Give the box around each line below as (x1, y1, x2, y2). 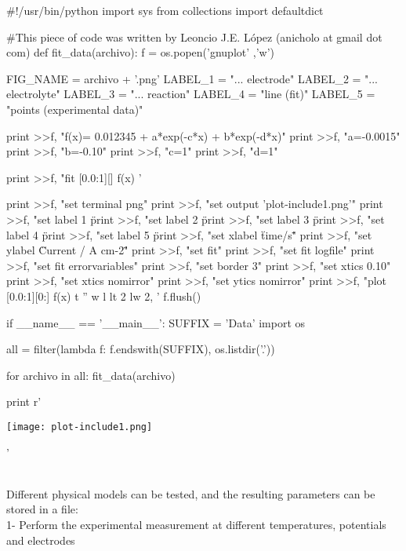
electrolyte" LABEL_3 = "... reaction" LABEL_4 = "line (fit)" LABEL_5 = (6, 86, 375, 102)
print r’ (6, 393, 42, 410)
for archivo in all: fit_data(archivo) (6, 367, 176, 383)
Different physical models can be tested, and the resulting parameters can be (6, 485, 375, 502)
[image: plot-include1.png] (6, 421, 153, 432)
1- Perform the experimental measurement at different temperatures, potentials (6, 516, 386, 532)
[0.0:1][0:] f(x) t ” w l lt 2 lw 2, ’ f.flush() (6, 287, 201, 304)
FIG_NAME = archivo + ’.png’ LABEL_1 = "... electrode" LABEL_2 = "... (6, 70, 379, 86)
